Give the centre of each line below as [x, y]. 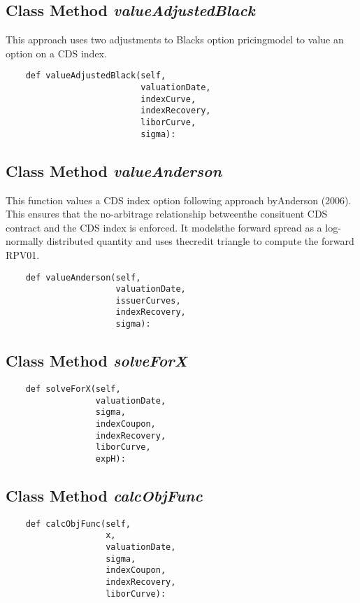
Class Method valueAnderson [114, 170]
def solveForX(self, [73, 389]
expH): [110, 459]
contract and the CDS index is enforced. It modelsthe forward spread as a [164, 227]
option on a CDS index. [56, 53]
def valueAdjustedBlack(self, [96, 76]
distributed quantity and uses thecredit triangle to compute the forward [200, 241]
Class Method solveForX [96, 361]
